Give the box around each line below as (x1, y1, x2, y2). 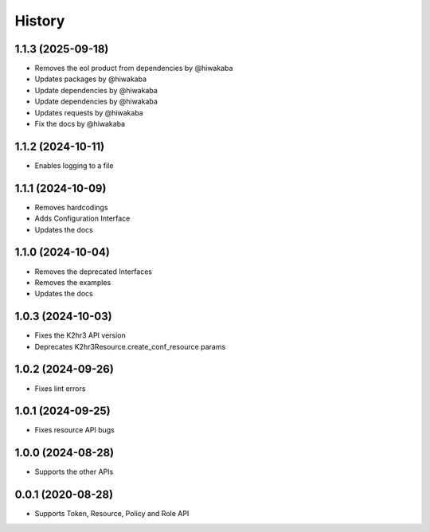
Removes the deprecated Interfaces (34, 267, 153, 276)
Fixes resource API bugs (34, 425, 115, 435)
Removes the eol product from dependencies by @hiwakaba (34, 64, 233, 73)
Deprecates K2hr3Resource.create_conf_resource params (34, 342, 226, 351)
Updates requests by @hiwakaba (34, 108, 143, 117)
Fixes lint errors (34, 383, 86, 393)
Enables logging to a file (34, 160, 114, 170)
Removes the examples (34, 277, 111, 287)
